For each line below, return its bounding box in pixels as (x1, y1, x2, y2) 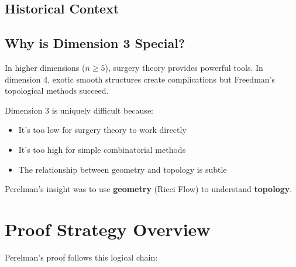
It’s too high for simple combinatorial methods (18, 143, 186, 155)
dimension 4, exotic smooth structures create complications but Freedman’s (5, 73, 276, 85)
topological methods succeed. (5, 84, 109, 97)
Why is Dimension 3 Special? (5, 34, 185, 52)
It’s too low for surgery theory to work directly (18, 124, 187, 136)
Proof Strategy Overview (5, 217, 211, 241)
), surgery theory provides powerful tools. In (105, 61, 263, 73)
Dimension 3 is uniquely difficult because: (5, 104, 153, 116)
